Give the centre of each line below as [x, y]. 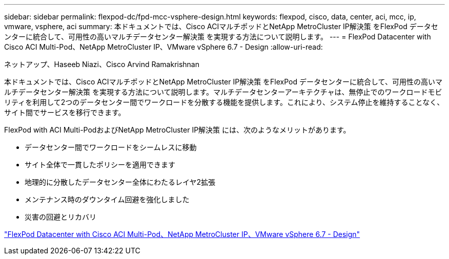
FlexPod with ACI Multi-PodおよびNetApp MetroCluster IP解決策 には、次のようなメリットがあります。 [177, 130]
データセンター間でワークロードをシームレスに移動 [111, 147]
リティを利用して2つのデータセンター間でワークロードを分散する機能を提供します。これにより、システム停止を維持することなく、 [224, 102]
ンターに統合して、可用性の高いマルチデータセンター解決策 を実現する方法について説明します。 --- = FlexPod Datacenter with [218, 37]
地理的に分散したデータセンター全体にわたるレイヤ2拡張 [120, 182]
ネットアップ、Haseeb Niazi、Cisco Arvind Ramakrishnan [102, 64]
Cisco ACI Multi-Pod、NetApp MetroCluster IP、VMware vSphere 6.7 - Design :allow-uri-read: [164, 47]
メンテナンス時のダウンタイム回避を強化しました [107, 199]
